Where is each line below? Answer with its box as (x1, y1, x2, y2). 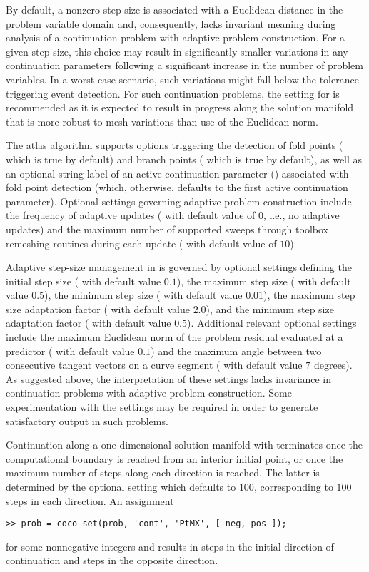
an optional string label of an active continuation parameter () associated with (6, 165, 349, 180)
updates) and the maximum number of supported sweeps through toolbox (6, 221, 328, 236)
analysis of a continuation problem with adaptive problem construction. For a (6, 30, 345, 45)
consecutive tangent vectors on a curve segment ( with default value (6, 357, 303, 372)
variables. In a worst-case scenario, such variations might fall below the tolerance (6, 71, 359, 86)
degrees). (313, 357, 353, 372)
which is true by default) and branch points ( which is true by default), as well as (6, 151, 363, 166)
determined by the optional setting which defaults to (6, 479, 236, 494)
